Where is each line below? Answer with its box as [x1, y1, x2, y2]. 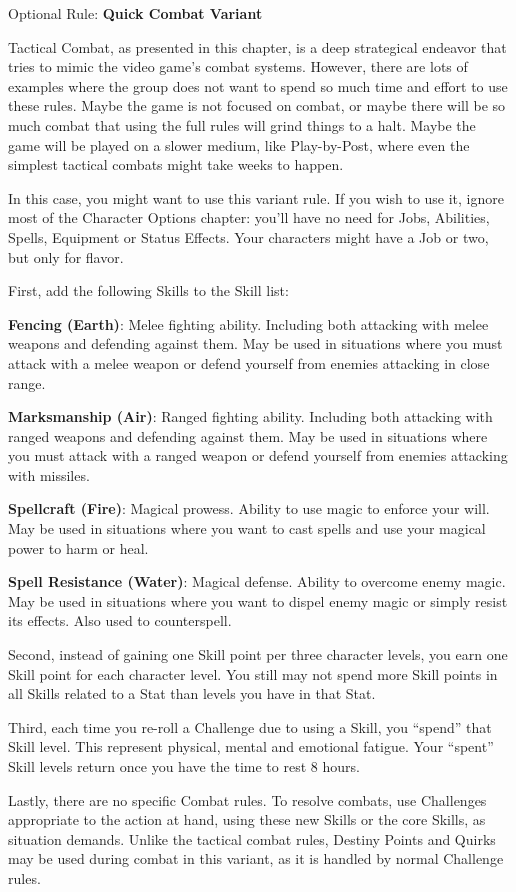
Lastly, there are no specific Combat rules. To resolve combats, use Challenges [8, 789, 487, 810]
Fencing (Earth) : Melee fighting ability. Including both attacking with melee [8, 313, 489, 334]
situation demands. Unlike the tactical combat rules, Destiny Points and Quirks [8, 828, 496, 849]
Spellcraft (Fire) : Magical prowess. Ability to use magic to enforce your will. [8, 498, 490, 519]
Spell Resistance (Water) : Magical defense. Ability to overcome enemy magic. [8, 571, 506, 592]
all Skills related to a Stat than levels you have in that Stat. [8, 683, 376, 704]
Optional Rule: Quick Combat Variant [8, 3, 263, 23]
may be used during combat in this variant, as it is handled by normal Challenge [8, 848, 504, 869]
